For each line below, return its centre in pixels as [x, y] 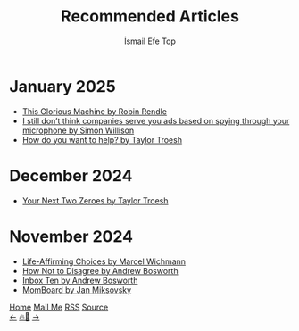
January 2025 [62, 86]
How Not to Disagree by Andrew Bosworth [100, 270]
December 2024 [71, 175]
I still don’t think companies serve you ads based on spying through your [156, 120]
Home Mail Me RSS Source [59, 307]
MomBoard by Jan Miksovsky [77, 290]
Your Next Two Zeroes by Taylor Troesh [95, 200]
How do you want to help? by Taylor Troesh [102, 139]
